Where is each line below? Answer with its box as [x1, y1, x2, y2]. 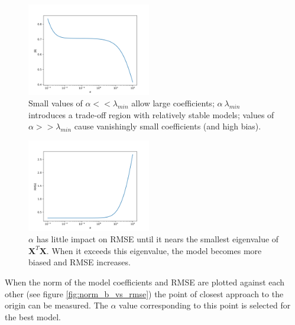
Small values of [28, 97, 83, 109]
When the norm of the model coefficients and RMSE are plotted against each [5, 276, 285, 288]
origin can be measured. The [5, 299, 108, 311]
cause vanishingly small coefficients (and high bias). [74, 120, 261, 132]
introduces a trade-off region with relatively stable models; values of [28, 108, 274, 121]
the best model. [5, 310, 61, 323]
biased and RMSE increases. [28, 256, 131, 268]
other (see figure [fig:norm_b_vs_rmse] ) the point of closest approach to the [5, 287, 284, 300]
